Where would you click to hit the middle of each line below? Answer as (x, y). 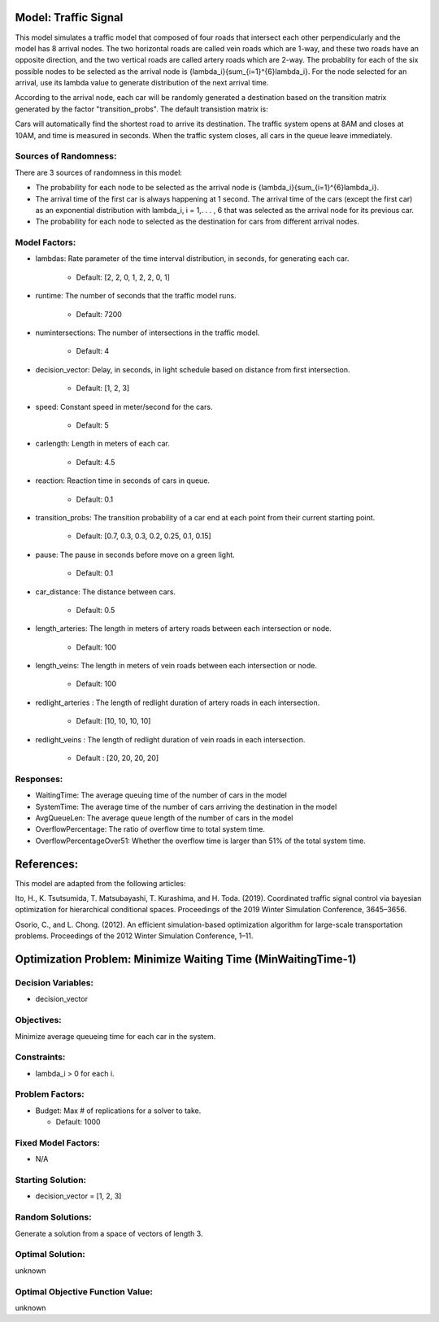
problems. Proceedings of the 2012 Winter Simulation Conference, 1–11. (134, 936)
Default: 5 (92, 425)
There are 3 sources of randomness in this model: (99, 172)
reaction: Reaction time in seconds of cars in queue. (123, 481)
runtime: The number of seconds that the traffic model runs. (136, 296)
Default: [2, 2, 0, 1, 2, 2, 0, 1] (123, 277)
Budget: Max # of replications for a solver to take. (118, 1111)
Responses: (39, 779)
